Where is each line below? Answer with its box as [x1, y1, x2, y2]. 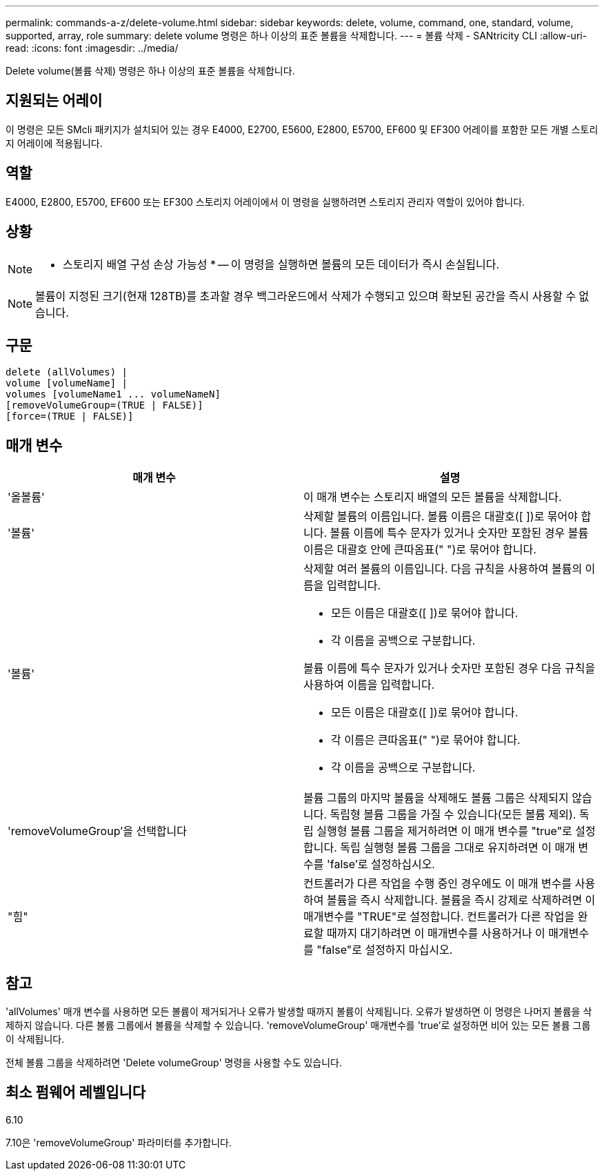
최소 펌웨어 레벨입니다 [6, 1084, 146, 1101]
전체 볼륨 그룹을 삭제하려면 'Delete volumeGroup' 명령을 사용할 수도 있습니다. [6, 1057, 343, 1069]
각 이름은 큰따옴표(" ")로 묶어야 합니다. [331, 733, 521, 747]
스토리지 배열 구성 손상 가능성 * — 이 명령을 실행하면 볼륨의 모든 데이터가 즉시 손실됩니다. [63, 257, 500, 271]
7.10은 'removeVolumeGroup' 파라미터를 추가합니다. [6, 1136, 232, 1148]
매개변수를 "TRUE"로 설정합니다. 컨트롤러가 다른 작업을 [303, 910, 575, 924]
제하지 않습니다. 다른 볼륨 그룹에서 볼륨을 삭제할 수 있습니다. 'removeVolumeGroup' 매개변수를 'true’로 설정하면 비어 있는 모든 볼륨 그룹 [6, 1019, 591, 1032]
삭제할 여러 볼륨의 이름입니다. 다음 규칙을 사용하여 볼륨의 [303, 562, 583, 576]
